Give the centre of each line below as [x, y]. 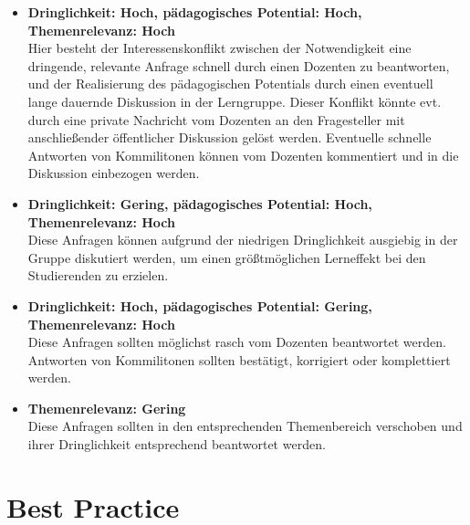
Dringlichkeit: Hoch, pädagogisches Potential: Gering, [200, 305]
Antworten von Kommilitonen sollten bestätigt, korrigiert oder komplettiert [239, 359]
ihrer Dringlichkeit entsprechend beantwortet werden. [177, 444]
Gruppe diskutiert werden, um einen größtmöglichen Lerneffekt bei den [227, 257]
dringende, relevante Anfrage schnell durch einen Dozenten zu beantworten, [239, 65]
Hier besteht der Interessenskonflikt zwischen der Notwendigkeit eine [219, 48]
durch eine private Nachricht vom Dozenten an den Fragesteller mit [216, 119]
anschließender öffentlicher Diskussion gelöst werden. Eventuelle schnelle [230, 137]
